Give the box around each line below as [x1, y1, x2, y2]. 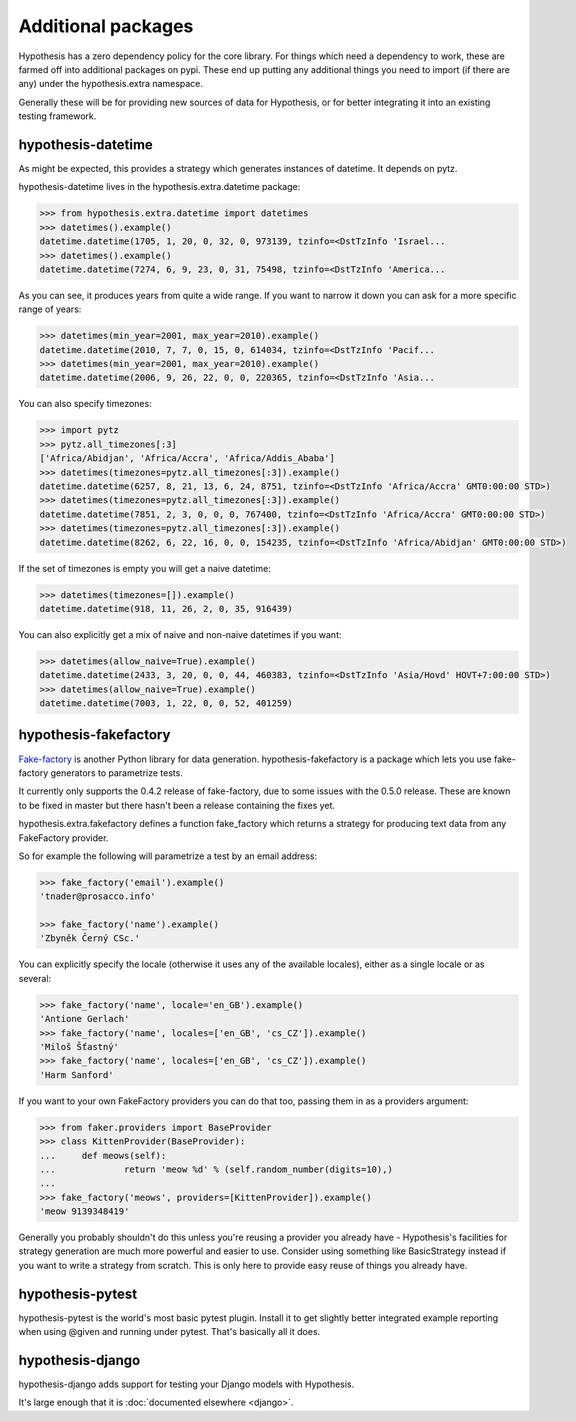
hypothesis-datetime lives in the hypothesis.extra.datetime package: [18, 181, 301, 193]
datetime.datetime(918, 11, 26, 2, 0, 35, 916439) [39, 603, 294, 614]
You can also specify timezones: [18, 398, 152, 410]
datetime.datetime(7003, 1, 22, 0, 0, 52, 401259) [39, 698, 294, 709]
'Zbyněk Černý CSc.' [39, 933, 140, 944]
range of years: [18, 303, 82, 315]
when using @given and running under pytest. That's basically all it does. [18, 1326, 321, 1338]
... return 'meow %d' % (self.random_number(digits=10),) [39, 1163, 394, 1175]
